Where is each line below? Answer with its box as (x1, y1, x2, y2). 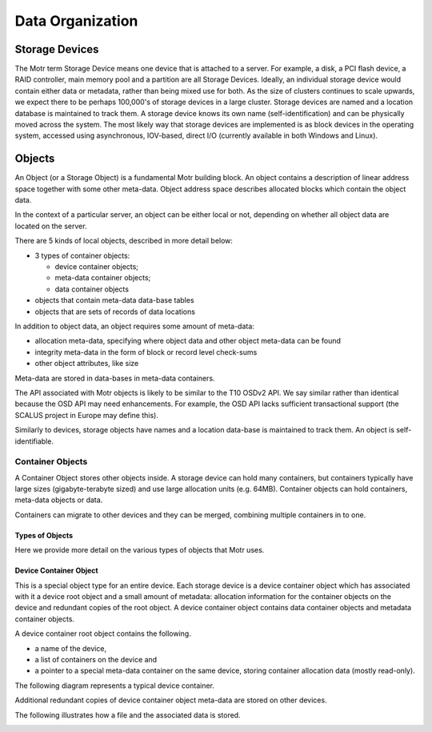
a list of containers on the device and (34, 654, 158, 664)
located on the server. (14, 221, 87, 231)
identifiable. (14, 436, 54, 446)
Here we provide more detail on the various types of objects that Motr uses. (14, 545, 265, 555)
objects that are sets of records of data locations (34, 307, 196, 316)
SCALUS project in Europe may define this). (14, 410, 159, 420)
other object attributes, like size (34, 359, 139, 368)
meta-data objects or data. (14, 495, 103, 505)
